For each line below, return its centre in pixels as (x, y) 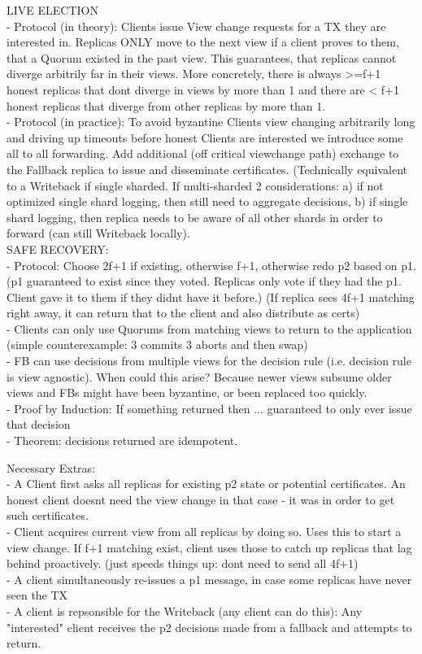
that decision (39, 424)
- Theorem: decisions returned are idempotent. (122, 440)
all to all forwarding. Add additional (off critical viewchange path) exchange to (203, 153)
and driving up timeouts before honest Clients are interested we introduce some (205, 137)
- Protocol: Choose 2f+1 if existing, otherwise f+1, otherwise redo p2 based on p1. (211, 265)
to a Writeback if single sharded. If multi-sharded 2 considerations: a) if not (195, 185)
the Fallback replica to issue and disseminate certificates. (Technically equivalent (207, 169)
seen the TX (37, 595)
